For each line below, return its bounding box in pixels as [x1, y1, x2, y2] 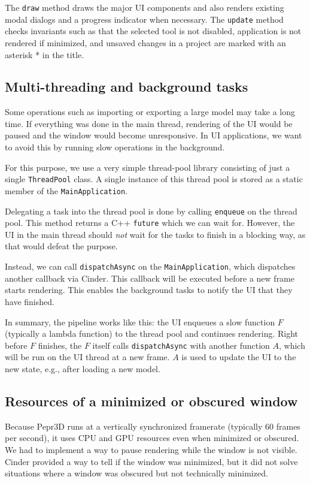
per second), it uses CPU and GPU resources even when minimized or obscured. [5, 431, 299, 444]
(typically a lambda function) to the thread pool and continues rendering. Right [5, 327, 299, 340]
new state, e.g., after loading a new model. [5, 362, 160, 375]
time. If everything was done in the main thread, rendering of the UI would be [5, 117, 293, 129]
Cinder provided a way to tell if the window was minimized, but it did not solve [5, 455, 298, 467]
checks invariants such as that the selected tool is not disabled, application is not [5, 25, 302, 37]
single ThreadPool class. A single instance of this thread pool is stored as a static [5, 173, 303, 185]
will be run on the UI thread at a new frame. [5, 351, 170, 363]
